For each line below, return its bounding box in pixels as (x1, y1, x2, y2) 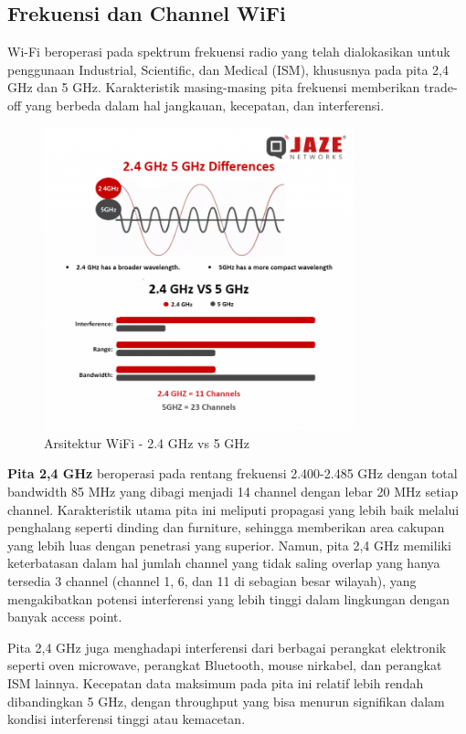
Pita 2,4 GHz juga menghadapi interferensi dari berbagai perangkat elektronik (7, 637, 447, 656)
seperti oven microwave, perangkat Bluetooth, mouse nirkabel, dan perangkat (7, 655, 442, 675)
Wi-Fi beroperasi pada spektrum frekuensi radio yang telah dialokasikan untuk (7, 42, 450, 61)
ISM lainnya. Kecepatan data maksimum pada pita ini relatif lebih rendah (7, 673, 424, 692)
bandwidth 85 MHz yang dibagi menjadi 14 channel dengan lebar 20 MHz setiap (7, 482, 459, 501)
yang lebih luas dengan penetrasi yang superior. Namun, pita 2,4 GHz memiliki (7, 535, 451, 554)
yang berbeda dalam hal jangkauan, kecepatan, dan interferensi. (25, 95, 385, 114)
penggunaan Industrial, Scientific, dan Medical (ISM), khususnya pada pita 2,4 (7, 59, 449, 79)
